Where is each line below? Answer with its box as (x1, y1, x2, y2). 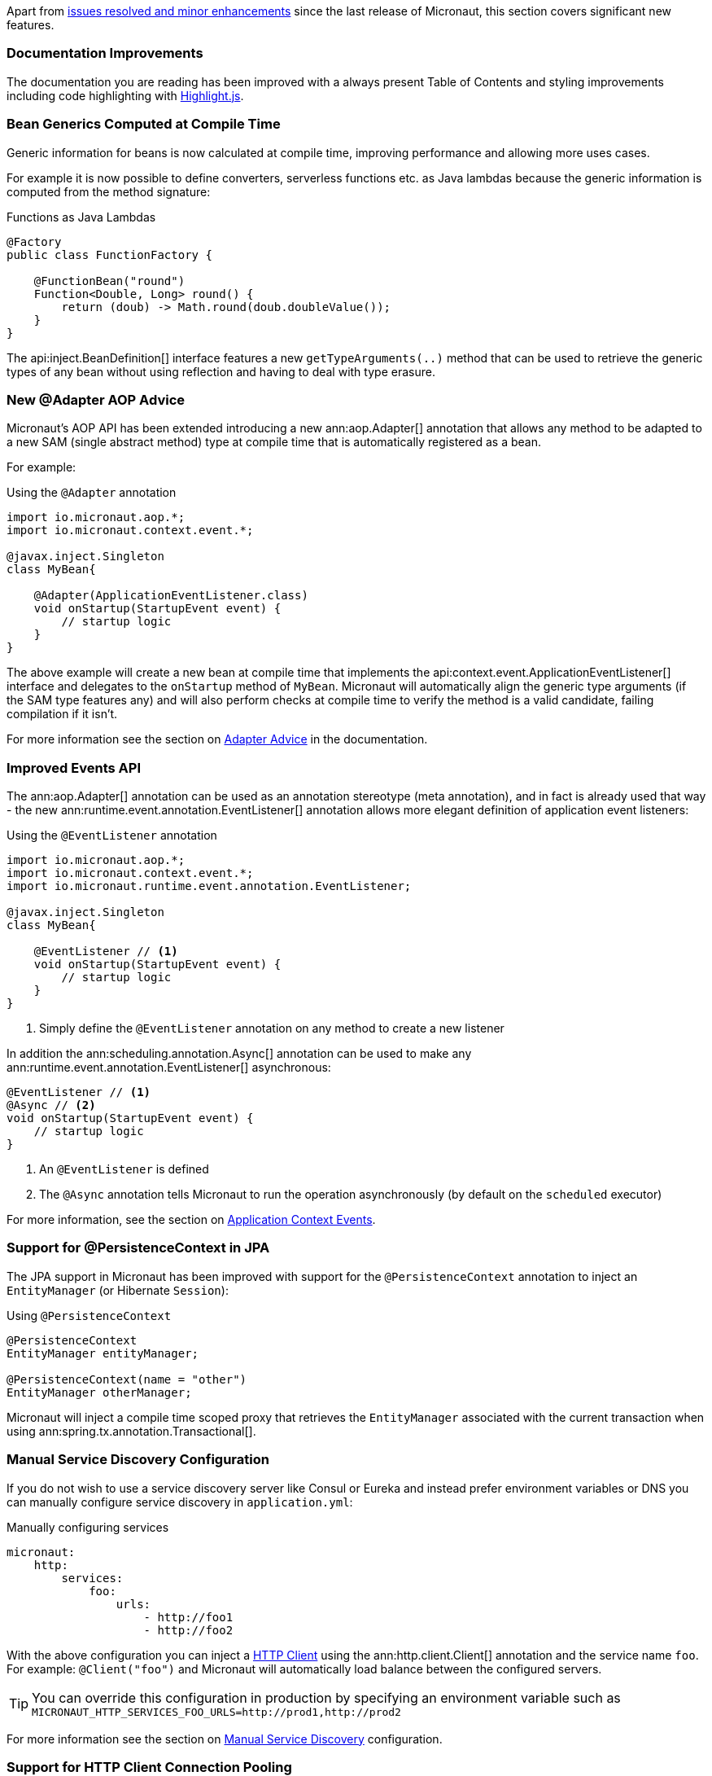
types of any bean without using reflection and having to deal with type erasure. (7, 364, 435, 379)
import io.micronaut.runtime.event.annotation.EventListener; (7, 879, 412, 892)
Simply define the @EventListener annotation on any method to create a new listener (39, 1021, 505, 1035)
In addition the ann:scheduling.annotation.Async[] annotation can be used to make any (7, 1046, 472, 1060)
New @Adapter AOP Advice (7, 391, 186, 408)
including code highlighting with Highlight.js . (7, 88, 244, 103)
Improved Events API (7, 759, 141, 776)
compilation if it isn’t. (7, 707, 118, 721)
